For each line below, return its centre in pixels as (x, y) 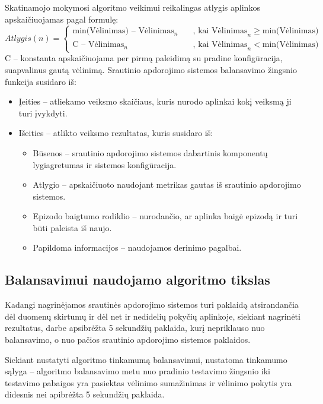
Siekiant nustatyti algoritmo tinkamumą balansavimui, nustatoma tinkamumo (146, 359)
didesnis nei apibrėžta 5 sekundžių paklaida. (85, 394)
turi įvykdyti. (43, 113)
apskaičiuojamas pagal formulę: (62, 19)
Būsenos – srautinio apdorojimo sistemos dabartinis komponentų (150, 152)
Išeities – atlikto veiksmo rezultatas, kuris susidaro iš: (116, 133)
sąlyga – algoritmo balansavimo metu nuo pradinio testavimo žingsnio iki (138, 371)
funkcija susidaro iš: (41, 81)
